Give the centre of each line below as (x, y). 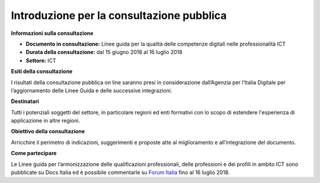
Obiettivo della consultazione (48, 131)
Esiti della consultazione (42, 72)
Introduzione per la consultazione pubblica (119, 15)
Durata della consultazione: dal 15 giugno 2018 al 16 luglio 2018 (104, 52)
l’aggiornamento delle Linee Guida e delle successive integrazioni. (92, 90)
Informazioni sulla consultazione (52, 33)
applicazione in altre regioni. (45, 121)
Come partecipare (34, 153)
